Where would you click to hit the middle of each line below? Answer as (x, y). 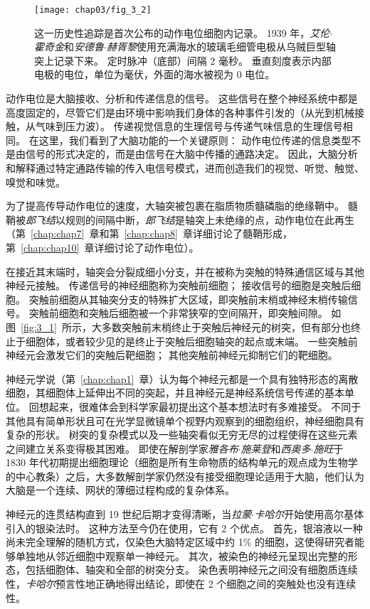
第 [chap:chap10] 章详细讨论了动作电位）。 (102, 247)
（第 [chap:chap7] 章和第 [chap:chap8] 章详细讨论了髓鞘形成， (149, 233)
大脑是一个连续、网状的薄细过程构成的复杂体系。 (120, 490)
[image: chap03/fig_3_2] (93, 10)
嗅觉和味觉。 (36, 182)
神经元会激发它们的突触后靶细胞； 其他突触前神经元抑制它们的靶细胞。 (172, 355)
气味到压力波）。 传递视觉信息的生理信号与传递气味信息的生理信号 (189, 126)
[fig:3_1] (39, 327)
